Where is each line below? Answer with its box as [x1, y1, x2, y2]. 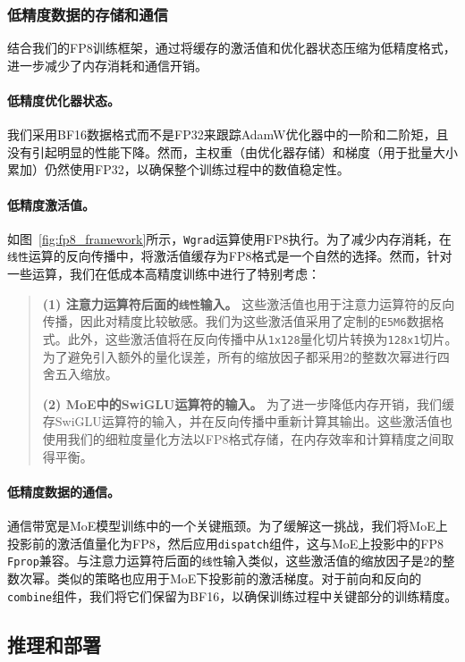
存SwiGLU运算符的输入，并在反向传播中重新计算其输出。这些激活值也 [42, 412, 452, 431]
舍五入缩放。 [42, 365, 118, 383]
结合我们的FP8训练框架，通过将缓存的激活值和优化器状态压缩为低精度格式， [7, 38, 456, 57]
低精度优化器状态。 [7, 91, 120, 109]
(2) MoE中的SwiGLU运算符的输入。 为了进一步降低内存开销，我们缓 [42, 394, 455, 413]
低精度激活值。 [7, 195, 95, 214]
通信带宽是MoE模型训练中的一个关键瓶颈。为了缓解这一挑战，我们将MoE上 [7, 516, 448, 535]
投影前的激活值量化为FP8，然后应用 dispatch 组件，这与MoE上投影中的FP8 [7, 533, 444, 552]
